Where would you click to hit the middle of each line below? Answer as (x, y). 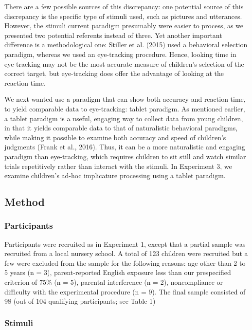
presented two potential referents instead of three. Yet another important (113, 35)
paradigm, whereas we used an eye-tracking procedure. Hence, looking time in (120, 54)
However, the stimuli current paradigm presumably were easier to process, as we (124, 26)
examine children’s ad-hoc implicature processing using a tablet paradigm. (115, 175)
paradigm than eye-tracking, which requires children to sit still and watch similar (125, 156)
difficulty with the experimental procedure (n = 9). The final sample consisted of (125, 291)
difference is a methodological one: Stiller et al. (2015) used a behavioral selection (126, 45)
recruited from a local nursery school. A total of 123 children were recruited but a (126, 253)
